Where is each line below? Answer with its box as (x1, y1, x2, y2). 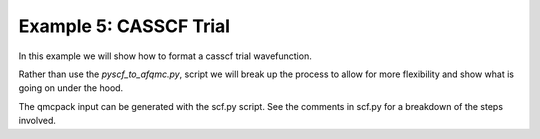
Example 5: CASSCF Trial (18, 15, 230, 37)
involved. (18, 115, 57, 127)
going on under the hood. (18, 82, 124, 94)
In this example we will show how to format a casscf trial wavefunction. (18, 50, 312, 62)
